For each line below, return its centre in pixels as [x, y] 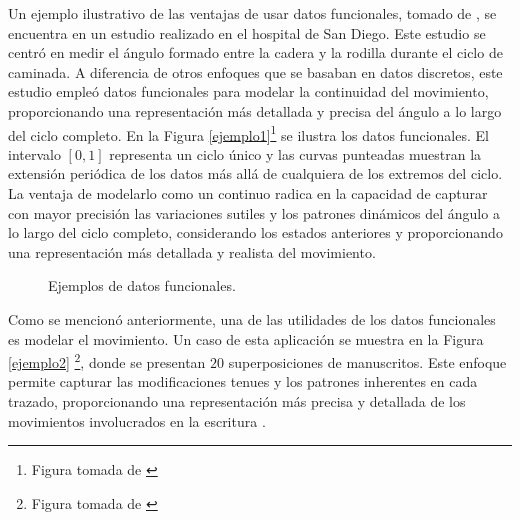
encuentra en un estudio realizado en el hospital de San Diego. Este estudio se [247, 32]
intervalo [34, 153]
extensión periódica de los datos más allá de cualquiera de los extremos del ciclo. [255, 173]
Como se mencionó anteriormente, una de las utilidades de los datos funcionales [252, 318]
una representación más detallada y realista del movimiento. [192, 251]
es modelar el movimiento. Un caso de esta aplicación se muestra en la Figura [246, 338]
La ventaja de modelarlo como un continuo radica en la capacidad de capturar [248, 193]
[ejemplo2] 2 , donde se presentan [107, 360]
